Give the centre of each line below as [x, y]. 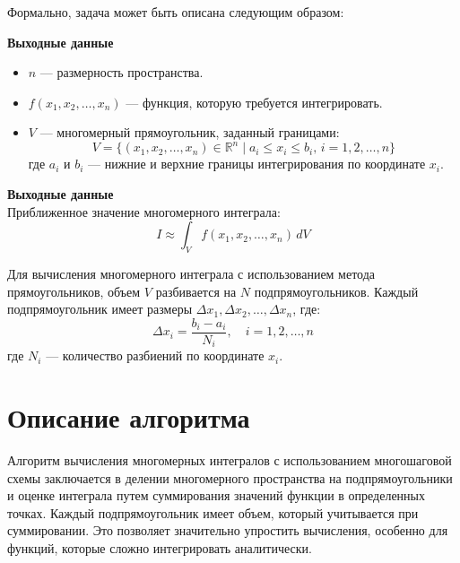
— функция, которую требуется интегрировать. [254, 102]
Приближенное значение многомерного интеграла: [144, 211]
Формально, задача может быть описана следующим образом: [176, 12]
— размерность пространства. [122, 72]
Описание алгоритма [129, 417]
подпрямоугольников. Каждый [336, 291]
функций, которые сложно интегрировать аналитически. [160, 548]
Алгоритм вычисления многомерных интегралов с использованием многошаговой [230, 460]
